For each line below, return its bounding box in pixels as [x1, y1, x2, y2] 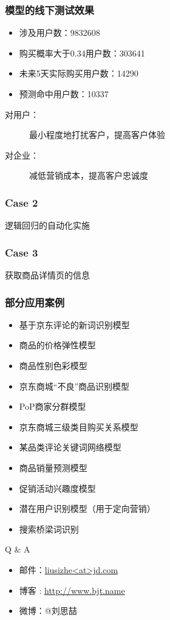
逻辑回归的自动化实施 [5, 219, 90, 232]
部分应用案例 [5, 294, 65, 309]
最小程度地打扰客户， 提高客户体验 [29, 128, 165, 141]
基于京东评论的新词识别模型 [19, 318, 130, 331]
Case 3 [5, 244, 38, 260]
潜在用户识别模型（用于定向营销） [19, 502, 155, 515]
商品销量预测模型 [19, 461, 87, 474]
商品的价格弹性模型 [19, 339, 96, 351]
